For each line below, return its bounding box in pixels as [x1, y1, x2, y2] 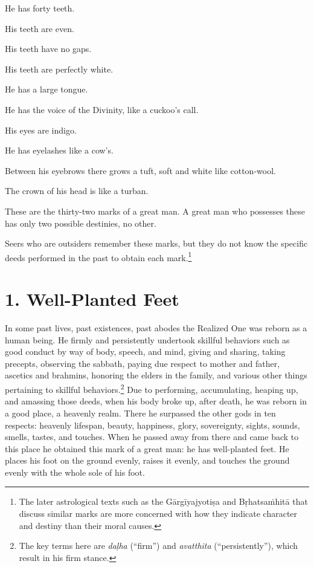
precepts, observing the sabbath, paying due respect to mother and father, [5, 357, 280, 369]
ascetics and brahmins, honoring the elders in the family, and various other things [5, 369, 307, 381]
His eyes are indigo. [5, 123, 77, 136]
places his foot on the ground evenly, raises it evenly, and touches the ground [5, 454, 290, 467]
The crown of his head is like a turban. [5, 184, 149, 197]
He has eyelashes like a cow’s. [5, 144, 114, 157]
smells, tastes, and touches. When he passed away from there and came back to [5, 430, 299, 443]
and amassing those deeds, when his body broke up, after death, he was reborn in [5, 395, 307, 407]
